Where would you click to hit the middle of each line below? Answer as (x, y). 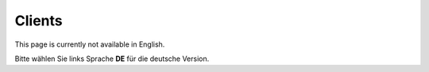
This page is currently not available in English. (90, 44)
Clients (39, 21)
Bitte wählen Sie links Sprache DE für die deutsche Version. (112, 59)
